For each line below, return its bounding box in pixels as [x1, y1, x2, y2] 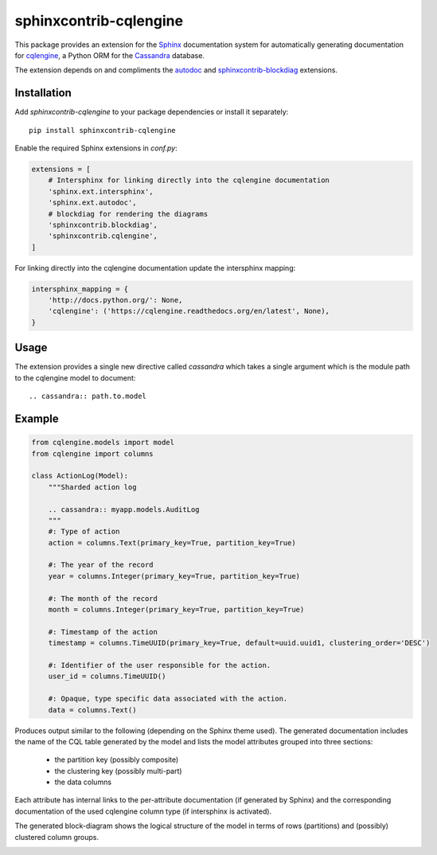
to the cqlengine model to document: [14, 373, 136, 382]
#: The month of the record [48, 594, 158, 603]
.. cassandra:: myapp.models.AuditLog [48, 505, 200, 513]
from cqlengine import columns [31, 449, 154, 458]
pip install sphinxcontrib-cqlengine [29, 126, 177, 135]
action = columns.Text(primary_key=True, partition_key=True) [48, 538, 296, 547]
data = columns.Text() [48, 705, 137, 714]
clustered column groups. [14, 832, 99, 841]
